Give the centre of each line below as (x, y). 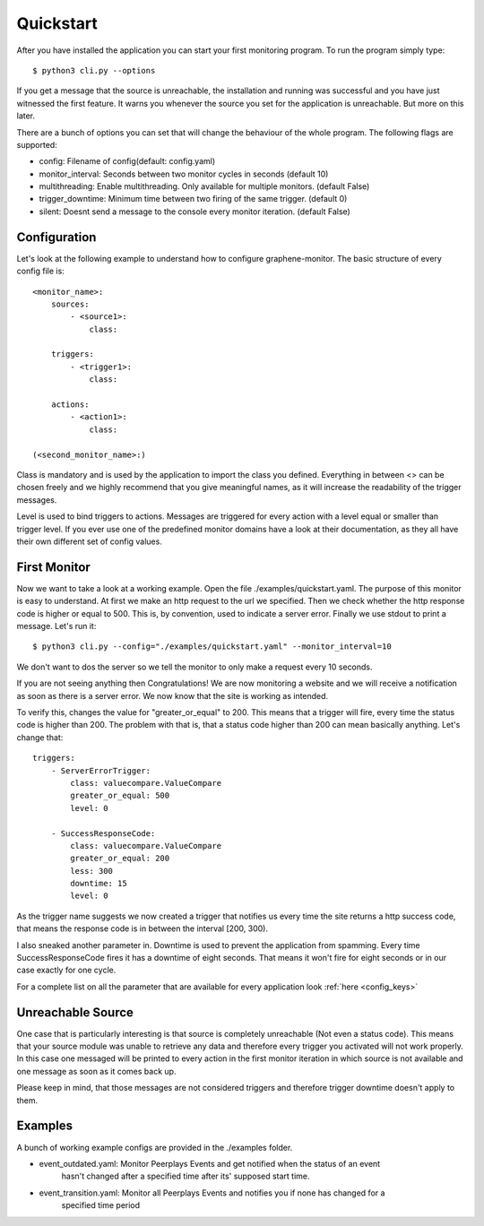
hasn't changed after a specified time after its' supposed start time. (186, 1176)
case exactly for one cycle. (66, 970)
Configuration (56, 237)
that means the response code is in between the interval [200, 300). (143, 928)
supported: (37, 144)
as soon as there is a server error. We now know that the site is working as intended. (173, 695)
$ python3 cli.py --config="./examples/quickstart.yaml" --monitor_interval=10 (212, 647)
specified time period (101, 1205)
